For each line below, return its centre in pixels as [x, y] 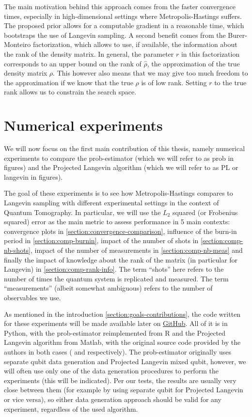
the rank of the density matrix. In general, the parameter [89, 54]
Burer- [237, 35]
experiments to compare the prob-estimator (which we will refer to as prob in [119, 158]
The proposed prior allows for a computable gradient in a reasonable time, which [124, 25]
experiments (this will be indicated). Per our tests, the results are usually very [120, 380]
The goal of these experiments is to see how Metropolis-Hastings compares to [118, 193]
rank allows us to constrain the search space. [70, 92]
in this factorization [210, 54]
